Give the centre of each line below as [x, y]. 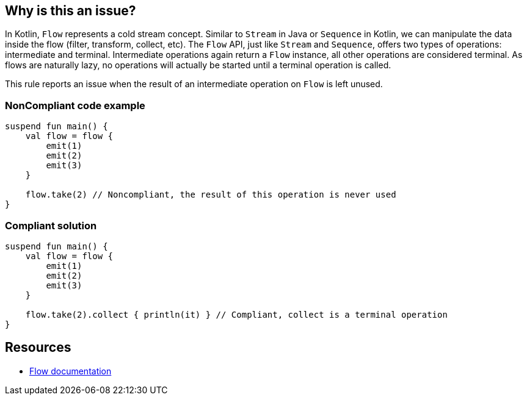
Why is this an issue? [71, 11]
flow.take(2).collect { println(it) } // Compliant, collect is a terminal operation [236, 314]
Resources [38, 348]
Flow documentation [71, 371]
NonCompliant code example [75, 105]
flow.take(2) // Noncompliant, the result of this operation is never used [211, 195]
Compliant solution [51, 225]
